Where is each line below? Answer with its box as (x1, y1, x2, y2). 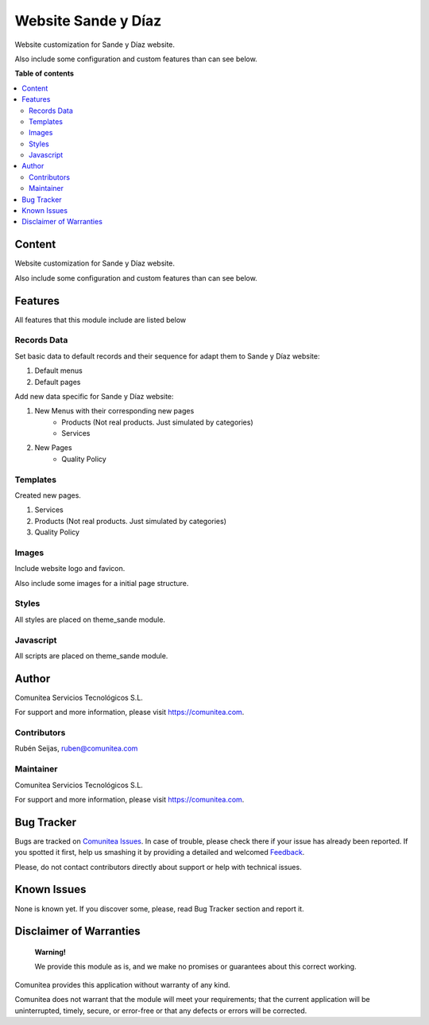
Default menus (34, 366, 83, 375)
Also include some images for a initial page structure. (14, 578, 189, 588)
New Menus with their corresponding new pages (34, 406, 195, 416)
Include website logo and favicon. (14, 564, 126, 573)
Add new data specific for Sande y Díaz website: (14, 391, 174, 401)
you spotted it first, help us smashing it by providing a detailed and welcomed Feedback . (14, 848, 305, 857)
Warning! (34, 947, 67, 957)
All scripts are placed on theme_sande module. (14, 651, 168, 660)
